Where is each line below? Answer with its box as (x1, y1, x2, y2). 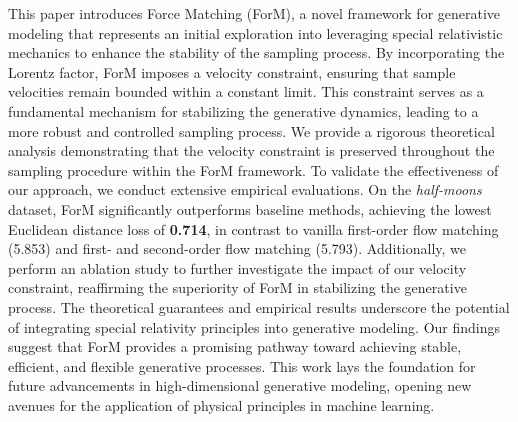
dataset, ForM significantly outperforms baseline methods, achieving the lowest (8, 198, 492, 219)
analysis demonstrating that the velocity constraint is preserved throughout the (8, 140, 495, 161)
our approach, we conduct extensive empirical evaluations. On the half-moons (8, 179, 482, 200)
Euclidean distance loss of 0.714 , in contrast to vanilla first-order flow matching (8, 218, 499, 239)
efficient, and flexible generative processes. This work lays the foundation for (8, 355, 476, 376)
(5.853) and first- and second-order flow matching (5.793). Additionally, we (8, 238, 467, 259)
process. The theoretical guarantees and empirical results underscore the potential (8, 296, 510, 317)
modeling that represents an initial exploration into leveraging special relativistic (8, 22, 503, 43)
